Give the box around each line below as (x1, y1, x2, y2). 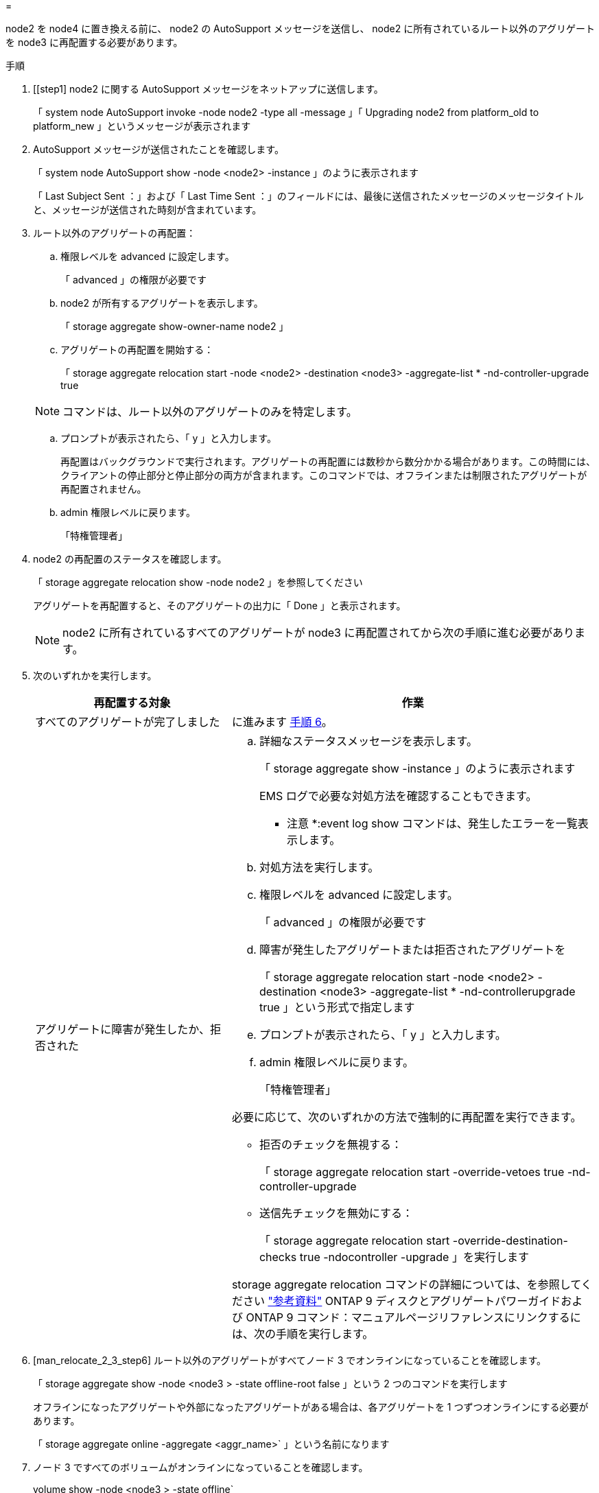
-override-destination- (452, 1234, 568, 1247)
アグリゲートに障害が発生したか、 (35, 1022, 210, 1036)
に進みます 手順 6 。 (231, 715, 333, 729)
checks (259, 1250, 297, 1264)
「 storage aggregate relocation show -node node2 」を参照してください (33, 576, 363, 588)
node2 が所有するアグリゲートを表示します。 (60, 297, 263, 309)
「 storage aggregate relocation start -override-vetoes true (259, 1165, 565, 1179)
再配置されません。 (60, 483, 147, 495)
